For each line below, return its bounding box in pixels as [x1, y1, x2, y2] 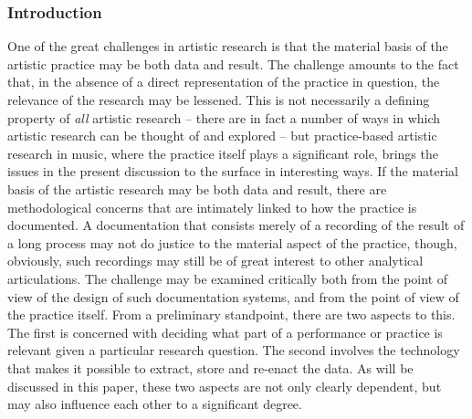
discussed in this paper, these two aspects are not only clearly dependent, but [7, 376, 442, 395]
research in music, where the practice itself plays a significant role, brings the [7, 143, 438, 162]
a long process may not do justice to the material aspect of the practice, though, [7, 233, 457, 252]
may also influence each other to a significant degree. [7, 394, 302, 414]
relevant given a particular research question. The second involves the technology [7, 340, 460, 360]
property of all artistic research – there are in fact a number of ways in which [7, 108, 441, 127]
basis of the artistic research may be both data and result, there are [7, 179, 387, 198]
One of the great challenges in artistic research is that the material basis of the [7, 37, 448, 56]
